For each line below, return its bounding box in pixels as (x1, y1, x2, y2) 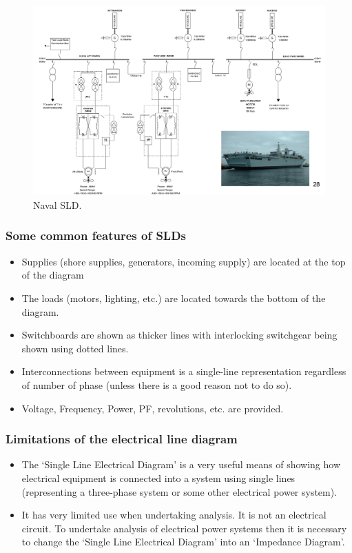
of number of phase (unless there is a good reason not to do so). (21, 377, 292, 392)
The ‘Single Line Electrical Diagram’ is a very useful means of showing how (21, 457, 341, 472)
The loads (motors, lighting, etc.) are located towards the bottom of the (21, 290, 326, 305)
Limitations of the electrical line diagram (6, 430, 238, 448)
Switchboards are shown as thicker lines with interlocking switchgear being (21, 328, 338, 342)
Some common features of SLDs (6, 227, 187, 244)
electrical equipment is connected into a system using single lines (21, 470, 296, 485)
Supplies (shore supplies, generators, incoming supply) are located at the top (21, 254, 346, 268)
